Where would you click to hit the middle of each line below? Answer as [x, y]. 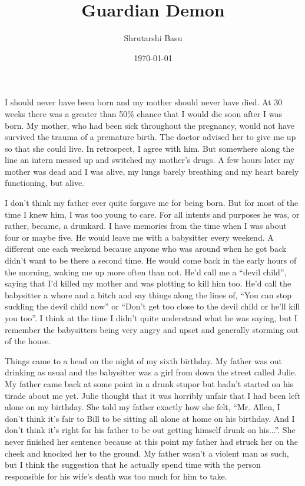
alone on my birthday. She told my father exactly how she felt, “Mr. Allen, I [142, 407]
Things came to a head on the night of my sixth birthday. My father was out [143, 360]
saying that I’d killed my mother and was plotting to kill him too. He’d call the [148, 283]
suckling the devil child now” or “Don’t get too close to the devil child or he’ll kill [152, 306]
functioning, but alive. [44, 183]
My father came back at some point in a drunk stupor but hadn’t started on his [149, 383]
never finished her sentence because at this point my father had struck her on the [151, 441]
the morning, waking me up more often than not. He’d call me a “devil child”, [146, 272]
